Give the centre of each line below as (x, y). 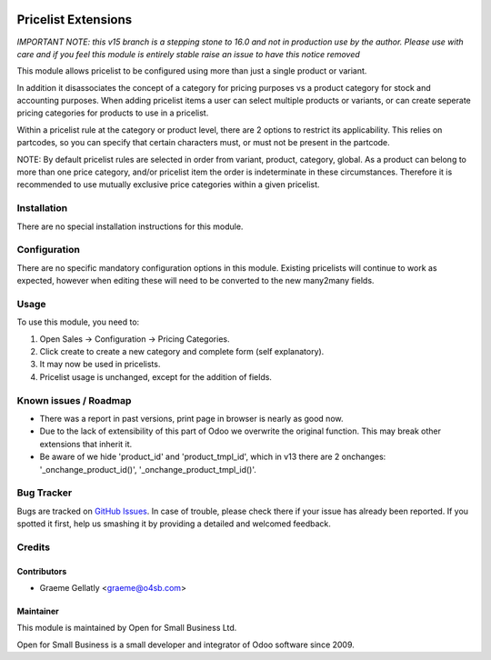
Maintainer (38, 611)
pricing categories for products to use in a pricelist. (113, 113)
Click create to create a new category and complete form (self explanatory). (182, 352)
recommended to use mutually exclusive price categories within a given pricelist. (168, 185)
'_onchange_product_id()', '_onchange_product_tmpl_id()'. (148, 469)
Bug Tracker (45, 493)
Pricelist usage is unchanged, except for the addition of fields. (156, 376)
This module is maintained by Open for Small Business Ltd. (127, 628)
